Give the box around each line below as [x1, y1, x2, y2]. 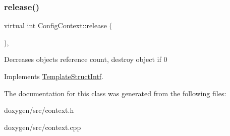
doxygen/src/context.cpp [4, 121, 81, 132]
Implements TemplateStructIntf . [4, 71, 103, 81]
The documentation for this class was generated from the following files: [4, 88, 226, 98]
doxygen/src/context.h [4, 105, 74, 115]
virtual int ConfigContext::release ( [4, 20, 112, 31]
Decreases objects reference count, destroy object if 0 [4, 54, 167, 64]
